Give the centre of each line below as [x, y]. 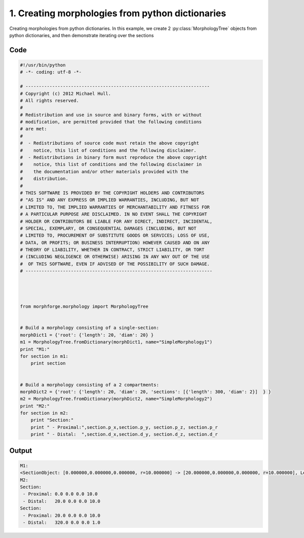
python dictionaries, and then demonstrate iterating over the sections [82, 35]
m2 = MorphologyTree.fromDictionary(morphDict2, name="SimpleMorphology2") [116, 399]
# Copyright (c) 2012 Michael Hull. [66, 93]
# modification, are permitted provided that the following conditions [111, 122]
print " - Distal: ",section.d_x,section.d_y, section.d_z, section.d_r [124, 434]
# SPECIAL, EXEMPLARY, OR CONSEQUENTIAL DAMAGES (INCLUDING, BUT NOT [108, 228]
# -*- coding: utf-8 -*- [51, 72]
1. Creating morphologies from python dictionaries [118, 13]
